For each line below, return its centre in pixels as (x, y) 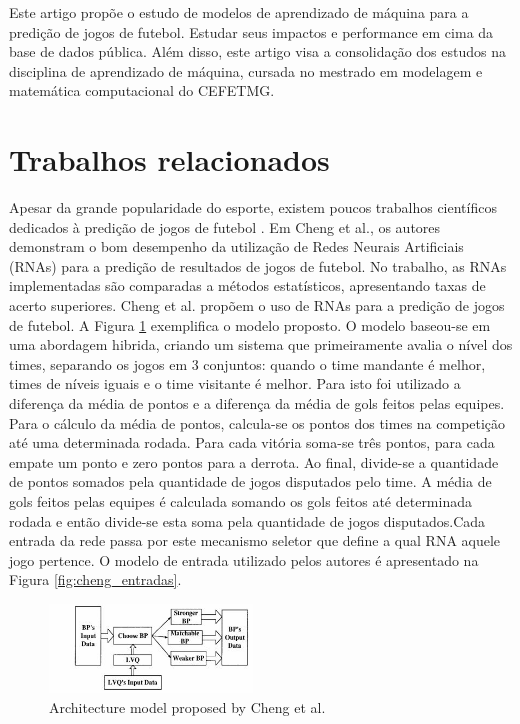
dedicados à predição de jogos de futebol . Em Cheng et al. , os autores (225, 226)
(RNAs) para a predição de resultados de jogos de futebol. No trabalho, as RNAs (258, 265)
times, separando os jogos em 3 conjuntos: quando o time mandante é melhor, (247, 363)
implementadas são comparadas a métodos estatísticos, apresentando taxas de (247, 285)
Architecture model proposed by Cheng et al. (187, 706)
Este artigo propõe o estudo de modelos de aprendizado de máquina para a (239, 12)
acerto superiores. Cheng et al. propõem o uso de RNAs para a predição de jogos (257, 305)
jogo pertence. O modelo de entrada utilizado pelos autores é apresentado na (244, 559)
